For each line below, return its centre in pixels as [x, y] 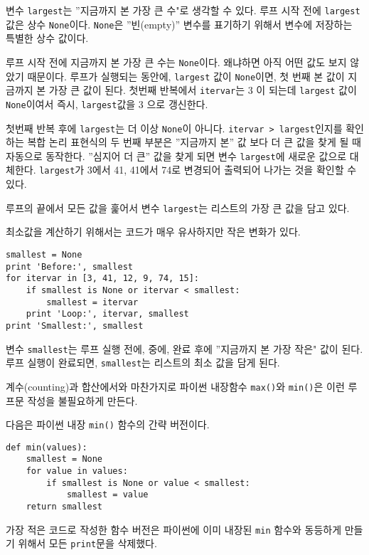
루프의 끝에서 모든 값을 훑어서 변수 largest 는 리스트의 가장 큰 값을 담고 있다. [178, 207]
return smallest [64, 507]
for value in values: [77, 471]
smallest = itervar [92, 302]
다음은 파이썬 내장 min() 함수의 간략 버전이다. [108, 424]
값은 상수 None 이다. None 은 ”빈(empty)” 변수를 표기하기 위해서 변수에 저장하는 [179, 24]
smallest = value [107, 495]
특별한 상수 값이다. [47, 38]
